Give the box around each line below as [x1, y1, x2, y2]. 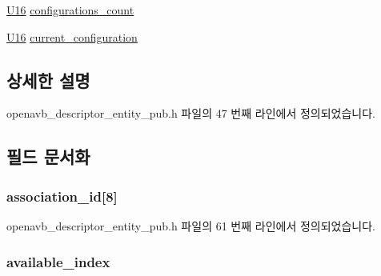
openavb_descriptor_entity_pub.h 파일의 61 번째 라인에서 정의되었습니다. [6, 217, 375, 234]
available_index [6, 251, 110, 271]
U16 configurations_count [6, 2, 134, 18]
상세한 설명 [6, 67, 90, 92]
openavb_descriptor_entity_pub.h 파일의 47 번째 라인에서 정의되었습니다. [6, 105, 375, 122]
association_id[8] [6, 186, 118, 206]
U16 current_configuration [6, 28, 138, 45]
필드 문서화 [6, 144, 90, 169]
